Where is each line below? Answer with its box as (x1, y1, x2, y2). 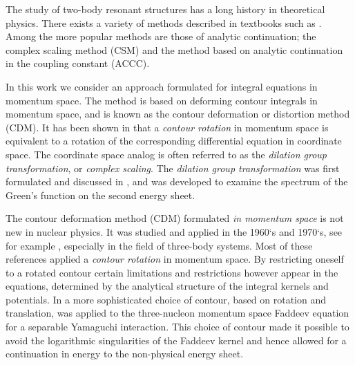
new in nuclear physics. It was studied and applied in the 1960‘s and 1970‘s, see (6, 224, 343, 238)
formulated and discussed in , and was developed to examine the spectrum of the (6, 174, 348, 189)
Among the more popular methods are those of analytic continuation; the (6, 29, 316, 44)
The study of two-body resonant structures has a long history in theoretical (6, 2, 325, 16)
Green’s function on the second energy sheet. (6, 187, 195, 202)
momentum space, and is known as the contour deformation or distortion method (6, 106, 350, 121)
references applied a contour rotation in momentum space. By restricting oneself (6, 252, 344, 266)
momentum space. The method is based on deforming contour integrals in (6, 93, 318, 107)
